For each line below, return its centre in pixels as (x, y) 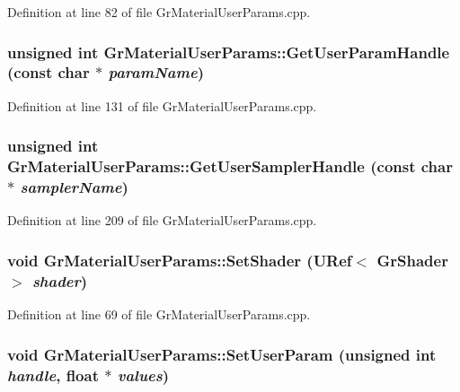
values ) (143, 375)
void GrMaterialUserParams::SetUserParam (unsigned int (222, 354)
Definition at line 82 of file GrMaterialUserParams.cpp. (159, 12)
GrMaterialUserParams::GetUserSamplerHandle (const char (230, 166)
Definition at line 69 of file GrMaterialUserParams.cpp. (159, 314)
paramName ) (156, 72)
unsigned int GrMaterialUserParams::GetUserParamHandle (229, 52)
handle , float (53, 375)
